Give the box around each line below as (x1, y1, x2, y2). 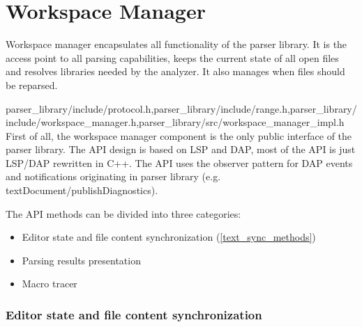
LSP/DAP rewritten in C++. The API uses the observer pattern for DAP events (6, 155, 353, 170)
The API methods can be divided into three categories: (6, 206, 241, 221)
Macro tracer (22, 276, 77, 291)
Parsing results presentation (22, 253, 141, 267)
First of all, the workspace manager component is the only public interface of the (6, 128, 352, 143)
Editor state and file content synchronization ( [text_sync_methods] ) (22, 230, 316, 244)
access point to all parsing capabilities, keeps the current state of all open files (6, 50, 339, 65)
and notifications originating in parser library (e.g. (6, 169, 221, 184)
